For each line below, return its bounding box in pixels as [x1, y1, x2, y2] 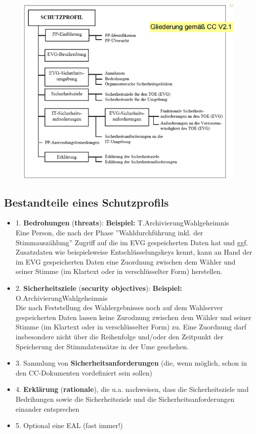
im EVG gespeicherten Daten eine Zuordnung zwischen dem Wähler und [15, 256, 236, 267]
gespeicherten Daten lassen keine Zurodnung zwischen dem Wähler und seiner [15, 312, 252, 322]
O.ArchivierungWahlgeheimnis [15, 292, 108, 303]
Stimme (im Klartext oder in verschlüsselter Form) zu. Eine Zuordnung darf [15, 322, 247, 332]
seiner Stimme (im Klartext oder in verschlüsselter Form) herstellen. [15, 266, 222, 276]
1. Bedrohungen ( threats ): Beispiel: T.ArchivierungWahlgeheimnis [15, 217, 229, 228]
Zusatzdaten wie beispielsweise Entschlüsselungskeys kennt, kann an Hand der [15, 247, 253, 257]
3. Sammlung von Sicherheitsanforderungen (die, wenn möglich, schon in [15, 358, 247, 368]
